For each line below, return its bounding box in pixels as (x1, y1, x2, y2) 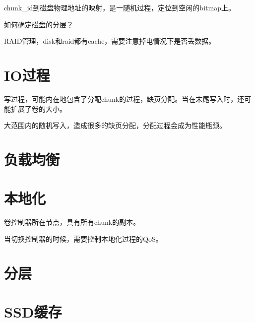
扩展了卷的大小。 (10, 103, 66, 114)
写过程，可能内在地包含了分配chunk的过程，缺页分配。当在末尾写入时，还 (4, 93, 245, 104)
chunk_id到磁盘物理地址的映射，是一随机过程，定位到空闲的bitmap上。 (4, 2, 235, 12)
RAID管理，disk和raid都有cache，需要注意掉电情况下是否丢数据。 (4, 36, 216, 46)
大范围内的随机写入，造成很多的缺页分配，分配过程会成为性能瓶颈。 (4, 120, 226, 130)
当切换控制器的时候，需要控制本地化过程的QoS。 (4, 233, 163, 244)
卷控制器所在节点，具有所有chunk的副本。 (4, 217, 140, 227)
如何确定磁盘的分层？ (4, 19, 73, 29)
